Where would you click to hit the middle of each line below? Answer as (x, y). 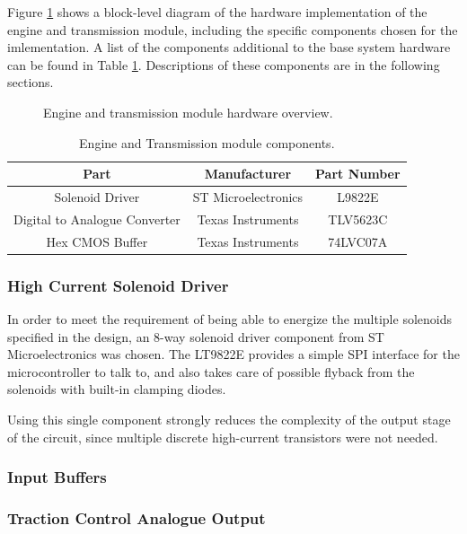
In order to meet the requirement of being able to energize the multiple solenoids (229, 319)
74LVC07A (358, 241)
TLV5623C (358, 219)
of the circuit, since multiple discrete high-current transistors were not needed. (223, 437)
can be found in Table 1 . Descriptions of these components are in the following (224, 64)
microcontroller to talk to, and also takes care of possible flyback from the (211, 371)
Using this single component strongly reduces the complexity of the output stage (229, 419)
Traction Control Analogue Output (137, 517)
